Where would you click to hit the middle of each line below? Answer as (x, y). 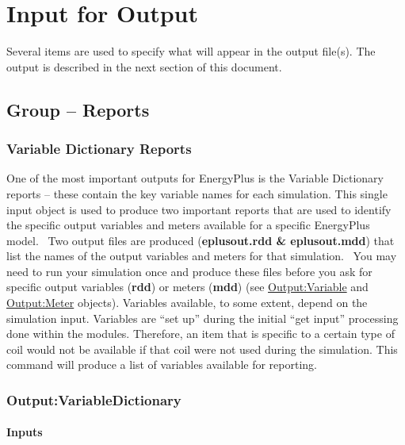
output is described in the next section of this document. (144, 66)
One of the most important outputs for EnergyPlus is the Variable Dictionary (195, 178)
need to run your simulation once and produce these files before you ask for (189, 271)
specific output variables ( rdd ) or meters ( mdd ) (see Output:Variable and (187, 287)
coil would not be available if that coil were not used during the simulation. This (202, 349)
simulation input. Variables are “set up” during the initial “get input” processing (202, 318)
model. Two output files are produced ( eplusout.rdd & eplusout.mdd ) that (201, 240)
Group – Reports (78, 109)
